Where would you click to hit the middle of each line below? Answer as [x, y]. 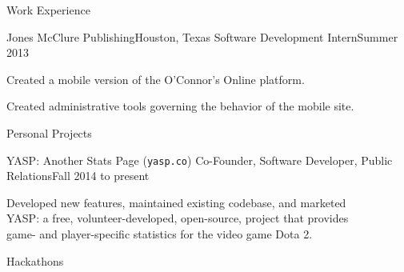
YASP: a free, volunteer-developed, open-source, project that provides [178, 218]
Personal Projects [49, 132]
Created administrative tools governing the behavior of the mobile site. [180, 106]
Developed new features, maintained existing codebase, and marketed [176, 202]
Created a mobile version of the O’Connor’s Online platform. [156, 79]
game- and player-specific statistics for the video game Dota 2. [160, 234]
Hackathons [35, 260]
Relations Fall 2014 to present [78, 176]
